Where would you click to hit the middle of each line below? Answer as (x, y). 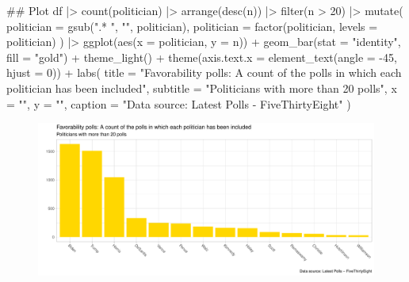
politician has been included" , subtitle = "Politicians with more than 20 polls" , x (202, 88)
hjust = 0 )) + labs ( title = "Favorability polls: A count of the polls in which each (204, 72)
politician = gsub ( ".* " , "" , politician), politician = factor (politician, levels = (192, 26)
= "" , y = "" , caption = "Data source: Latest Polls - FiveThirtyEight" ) (179, 103)
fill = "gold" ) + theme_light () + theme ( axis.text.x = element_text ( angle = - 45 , (202, 57)
